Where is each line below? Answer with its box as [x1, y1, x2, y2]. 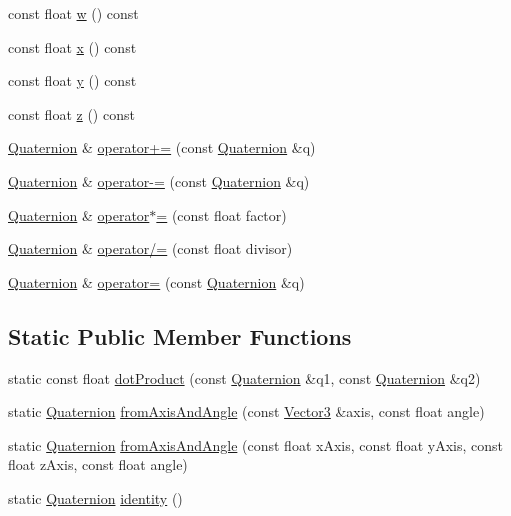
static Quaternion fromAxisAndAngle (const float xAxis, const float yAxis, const [8, 434, 503, 455]
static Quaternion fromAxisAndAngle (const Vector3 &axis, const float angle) [8, 401, 485, 422]
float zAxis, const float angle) [8, 454, 188, 475]
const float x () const [8, 36, 137, 57]
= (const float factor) [156, 204, 287, 225]
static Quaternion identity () [8, 487, 183, 508]
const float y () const [8, 70, 137, 91]
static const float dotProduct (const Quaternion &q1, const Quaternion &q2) [8, 367, 481, 388]
